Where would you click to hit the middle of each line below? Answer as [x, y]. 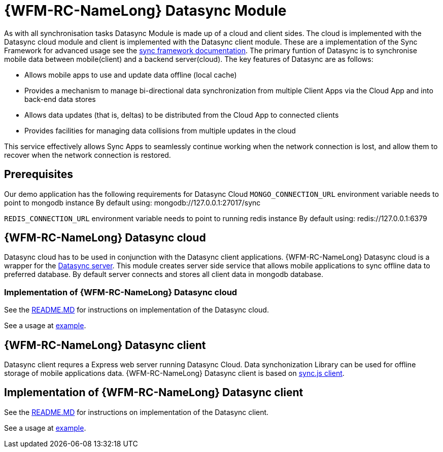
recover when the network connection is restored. [88, 155]
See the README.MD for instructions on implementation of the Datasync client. [137, 412]
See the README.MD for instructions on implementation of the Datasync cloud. [137, 310]
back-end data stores [60, 99]
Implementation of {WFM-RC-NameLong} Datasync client [154, 393]
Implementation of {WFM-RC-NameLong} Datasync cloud [121, 292]
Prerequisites [39, 175]
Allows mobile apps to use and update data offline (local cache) [131, 75]
